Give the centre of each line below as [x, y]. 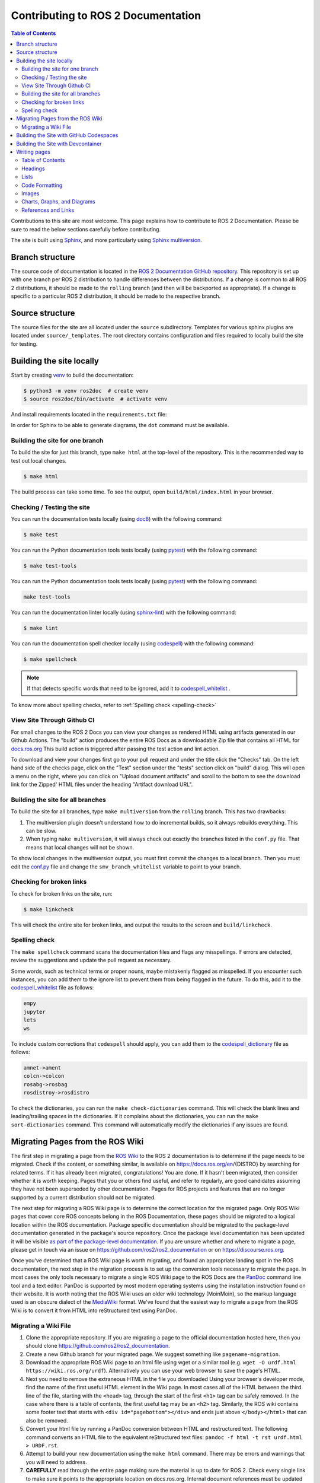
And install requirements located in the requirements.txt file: [89, 414]
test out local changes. [39, 460]
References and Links [48, 210]
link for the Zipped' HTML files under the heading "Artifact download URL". [102, 785]
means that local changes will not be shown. [80, 847]
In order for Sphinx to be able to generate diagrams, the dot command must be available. [120, 425]
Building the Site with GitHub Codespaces [67, 135]
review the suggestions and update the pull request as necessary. [91, 960]
